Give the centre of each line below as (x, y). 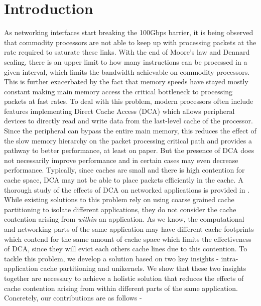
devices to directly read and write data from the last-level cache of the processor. (128, 121)
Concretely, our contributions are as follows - (73, 298)
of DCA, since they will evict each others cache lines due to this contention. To (126, 249)
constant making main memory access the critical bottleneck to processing (118, 91)
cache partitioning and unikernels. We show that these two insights (143, 268)
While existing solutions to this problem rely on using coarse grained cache (119, 199)
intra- (230, 258)
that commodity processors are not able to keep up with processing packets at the (130, 42)
